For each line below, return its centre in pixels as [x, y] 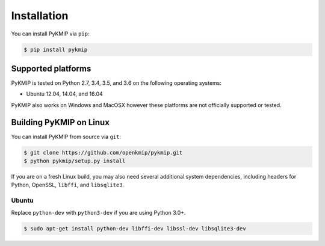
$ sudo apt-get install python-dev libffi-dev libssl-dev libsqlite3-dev [135, 228]
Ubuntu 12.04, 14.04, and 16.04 [65, 94]
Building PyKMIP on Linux [60, 122]
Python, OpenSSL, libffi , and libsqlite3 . [68, 185]
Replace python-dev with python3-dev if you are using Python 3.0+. [98, 212]
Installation [40, 16]
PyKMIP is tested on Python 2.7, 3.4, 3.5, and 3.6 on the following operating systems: [116, 83]
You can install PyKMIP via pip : [50, 34]
